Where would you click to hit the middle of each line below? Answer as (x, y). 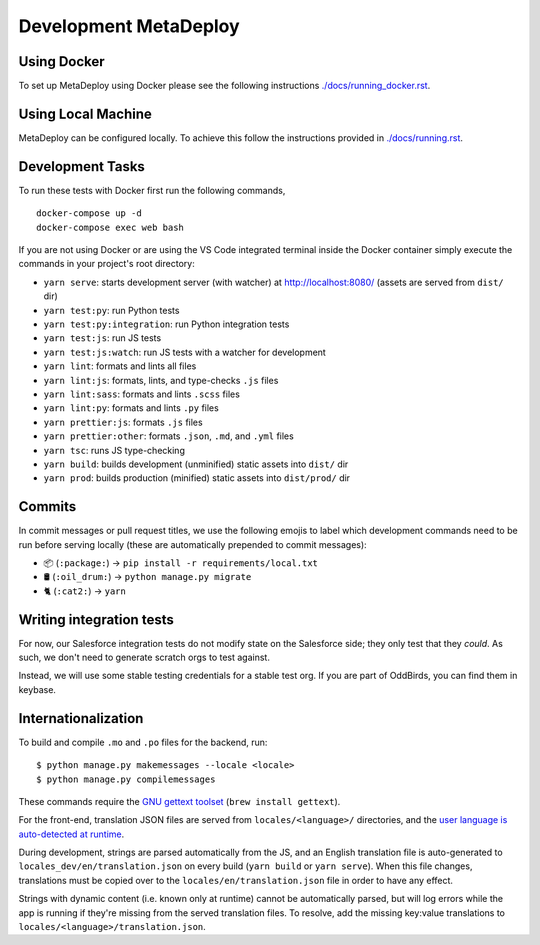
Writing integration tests (96, 619)
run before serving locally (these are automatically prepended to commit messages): (192, 544)
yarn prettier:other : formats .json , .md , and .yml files (168, 436)
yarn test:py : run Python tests (111, 310)
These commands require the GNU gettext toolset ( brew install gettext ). (179, 801)
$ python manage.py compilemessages (126, 779)
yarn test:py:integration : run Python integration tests (166, 324)
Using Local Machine (85, 113)
